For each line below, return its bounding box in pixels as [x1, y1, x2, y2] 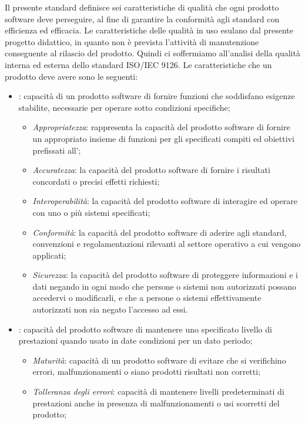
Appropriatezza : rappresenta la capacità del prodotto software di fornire [32, 121, 290, 133]
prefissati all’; [32, 144, 81, 156]
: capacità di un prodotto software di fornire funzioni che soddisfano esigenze [18, 90, 295, 102]
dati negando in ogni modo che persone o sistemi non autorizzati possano [32, 280, 297, 292]
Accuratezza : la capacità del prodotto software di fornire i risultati [32, 164, 270, 176]
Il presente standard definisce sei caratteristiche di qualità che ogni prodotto [5, 1, 279, 13]
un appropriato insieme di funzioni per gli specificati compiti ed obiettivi [32, 132, 294, 144]
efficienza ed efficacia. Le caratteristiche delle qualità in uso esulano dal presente [5, 24, 293, 36]
